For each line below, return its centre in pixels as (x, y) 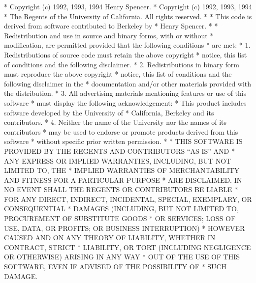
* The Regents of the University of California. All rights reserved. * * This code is (128, 16)
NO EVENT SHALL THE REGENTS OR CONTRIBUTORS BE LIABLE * (121, 189)
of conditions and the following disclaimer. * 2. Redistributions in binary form (122, 64)
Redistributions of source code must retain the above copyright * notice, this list (126, 54)
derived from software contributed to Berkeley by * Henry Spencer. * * (111, 26)
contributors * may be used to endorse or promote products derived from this (121, 131)
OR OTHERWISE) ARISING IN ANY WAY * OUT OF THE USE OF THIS (122, 257)
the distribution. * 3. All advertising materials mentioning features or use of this (125, 93)
